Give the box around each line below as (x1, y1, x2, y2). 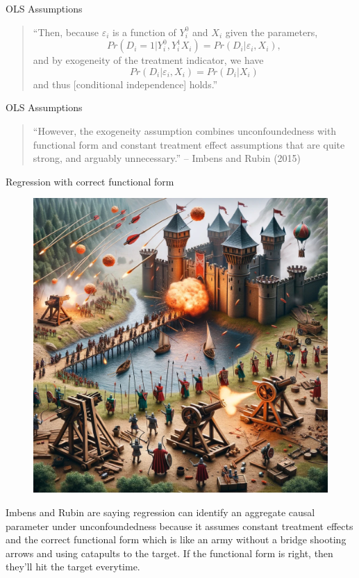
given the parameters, (225, 24, 318, 39)
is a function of (112, 24, 176, 39)
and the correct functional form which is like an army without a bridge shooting (6, 532, 347, 547)
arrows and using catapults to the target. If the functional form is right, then (6, 545, 333, 560)
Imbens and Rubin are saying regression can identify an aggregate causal (6, 504, 315, 519)
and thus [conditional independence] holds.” (33, 76, 218, 91)
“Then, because (33, 24, 99, 39)
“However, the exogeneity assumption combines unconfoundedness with (33, 123, 337, 138)
